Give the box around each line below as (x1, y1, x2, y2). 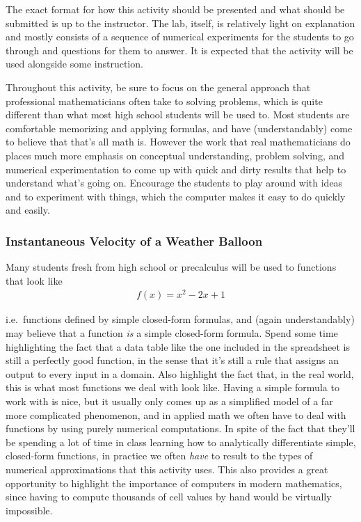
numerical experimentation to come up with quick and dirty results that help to (6, 161, 346, 176)
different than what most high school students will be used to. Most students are (6, 107, 350, 122)
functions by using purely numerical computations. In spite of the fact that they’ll (6, 421, 355, 436)
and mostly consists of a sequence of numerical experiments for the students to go (6, 29, 354, 44)
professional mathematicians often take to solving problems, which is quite (6, 93, 323, 108)
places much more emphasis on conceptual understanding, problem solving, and (6, 148, 345, 162)
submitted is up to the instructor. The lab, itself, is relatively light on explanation (6, 15, 355, 30)
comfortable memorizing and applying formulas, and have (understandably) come (6, 120, 353, 135)
